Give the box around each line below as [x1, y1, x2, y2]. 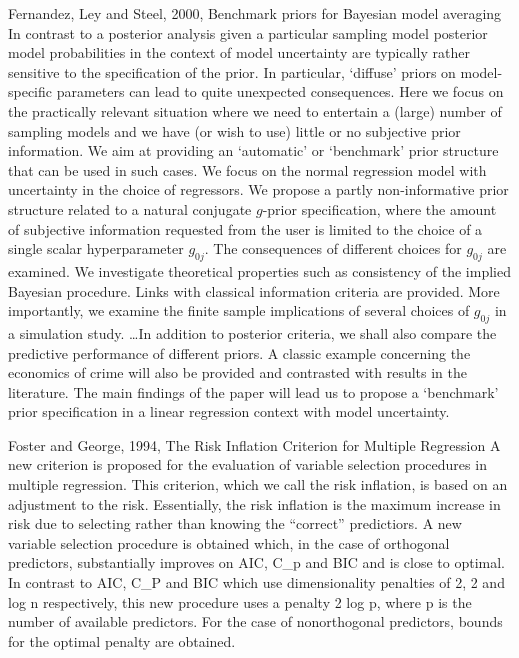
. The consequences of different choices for [204, 238, 462, 259]
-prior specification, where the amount [262, 198, 497, 219]
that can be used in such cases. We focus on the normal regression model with [8, 159, 487, 180]
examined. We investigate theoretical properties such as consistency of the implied [8, 260, 511, 281]
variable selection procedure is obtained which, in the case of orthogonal [8, 532, 450, 553]
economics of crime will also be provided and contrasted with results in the [8, 362, 468, 383]
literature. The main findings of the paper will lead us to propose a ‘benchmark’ [8, 381, 499, 402]
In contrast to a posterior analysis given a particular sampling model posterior [8, 22, 488, 43]
